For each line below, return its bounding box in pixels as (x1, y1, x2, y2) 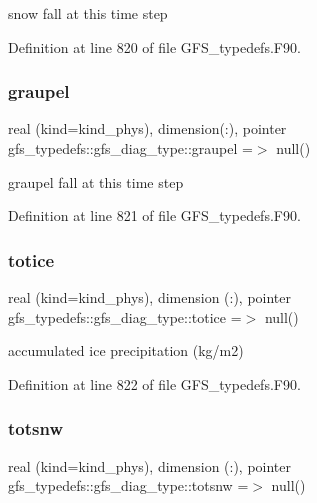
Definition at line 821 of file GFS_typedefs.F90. (8, 205, 301, 226)
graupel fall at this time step (8, 171, 184, 192)
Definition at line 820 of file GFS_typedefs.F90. (8, 36, 301, 57)
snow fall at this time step (8, 3, 168, 23)
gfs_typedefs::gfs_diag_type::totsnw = (8, 475, 249, 496)
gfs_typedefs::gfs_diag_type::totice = (8, 306, 242, 327)
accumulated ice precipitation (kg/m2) (8, 340, 244, 361)
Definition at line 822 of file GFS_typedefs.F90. (8, 373, 301, 394)
